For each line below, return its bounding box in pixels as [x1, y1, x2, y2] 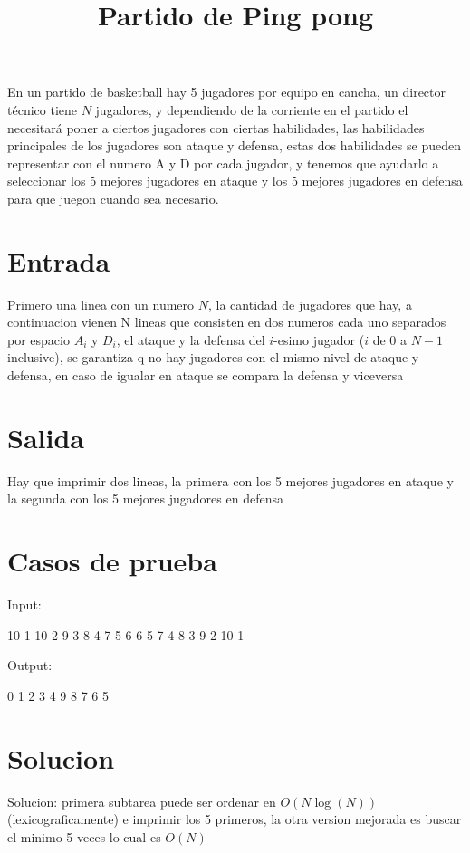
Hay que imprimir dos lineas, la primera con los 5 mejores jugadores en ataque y [7, 471, 454, 490]
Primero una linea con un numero [7, 294, 195, 313]
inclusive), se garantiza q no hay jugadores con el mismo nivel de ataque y [7, 348, 419, 367]
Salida [7, 418, 84, 455]
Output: [7, 656, 53, 675]
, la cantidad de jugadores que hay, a [207, 294, 412, 313]
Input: [7, 595, 42, 614]
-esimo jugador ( [273, 330, 365, 349]
